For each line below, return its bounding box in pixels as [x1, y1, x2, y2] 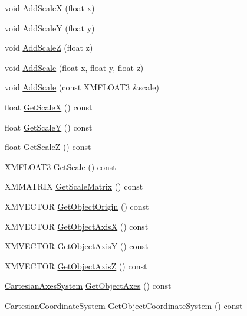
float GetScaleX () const [5, 100, 93, 113]
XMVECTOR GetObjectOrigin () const [5, 200, 149, 212]
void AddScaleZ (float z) [5, 41, 93, 54]
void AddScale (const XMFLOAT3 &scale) [5, 81, 159, 93]
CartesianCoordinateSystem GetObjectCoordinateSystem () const [5, 299, 243, 311]
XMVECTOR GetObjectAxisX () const [5, 220, 149, 232]
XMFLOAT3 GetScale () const [5, 160, 116, 172]
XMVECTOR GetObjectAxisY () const [5, 240, 149, 252]
